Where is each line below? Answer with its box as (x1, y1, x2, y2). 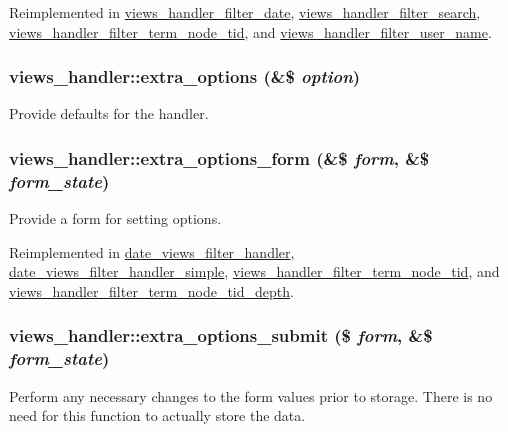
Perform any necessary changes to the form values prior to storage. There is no (9, 385, 493, 406)
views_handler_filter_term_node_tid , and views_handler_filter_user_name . (9, 21, 492, 42)
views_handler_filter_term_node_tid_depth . (9, 280, 294, 301)
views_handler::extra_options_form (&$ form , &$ (9, 145, 430, 170)
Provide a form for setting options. (9, 208, 222, 229)
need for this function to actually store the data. (9, 405, 306, 426)
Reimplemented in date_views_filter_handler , (9, 241, 295, 262)
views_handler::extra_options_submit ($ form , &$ (9, 323, 433, 348)
